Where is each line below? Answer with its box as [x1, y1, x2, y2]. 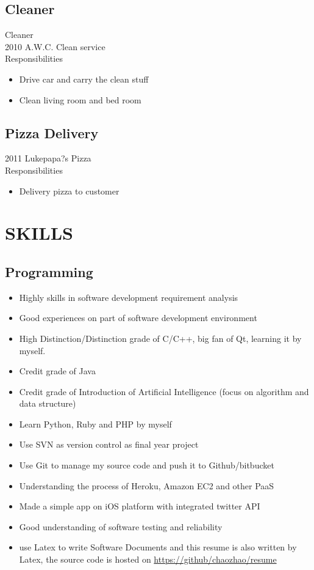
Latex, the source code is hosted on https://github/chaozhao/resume [19, 553, 277, 566]
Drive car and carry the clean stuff [19, 72, 149, 85]
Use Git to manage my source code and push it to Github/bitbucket [19, 459, 274, 472]
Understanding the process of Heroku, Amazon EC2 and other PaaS [19, 479, 274, 492]
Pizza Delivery [5, 123, 99, 142]
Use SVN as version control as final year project [19, 438, 199, 451]
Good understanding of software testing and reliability [19, 520, 223, 533]
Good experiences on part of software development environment [19, 311, 257, 324]
